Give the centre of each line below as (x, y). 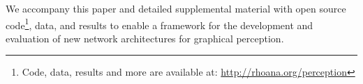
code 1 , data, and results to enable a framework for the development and (160, 24)
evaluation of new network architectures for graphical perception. (145, 38)
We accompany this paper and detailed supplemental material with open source (176, 8)
